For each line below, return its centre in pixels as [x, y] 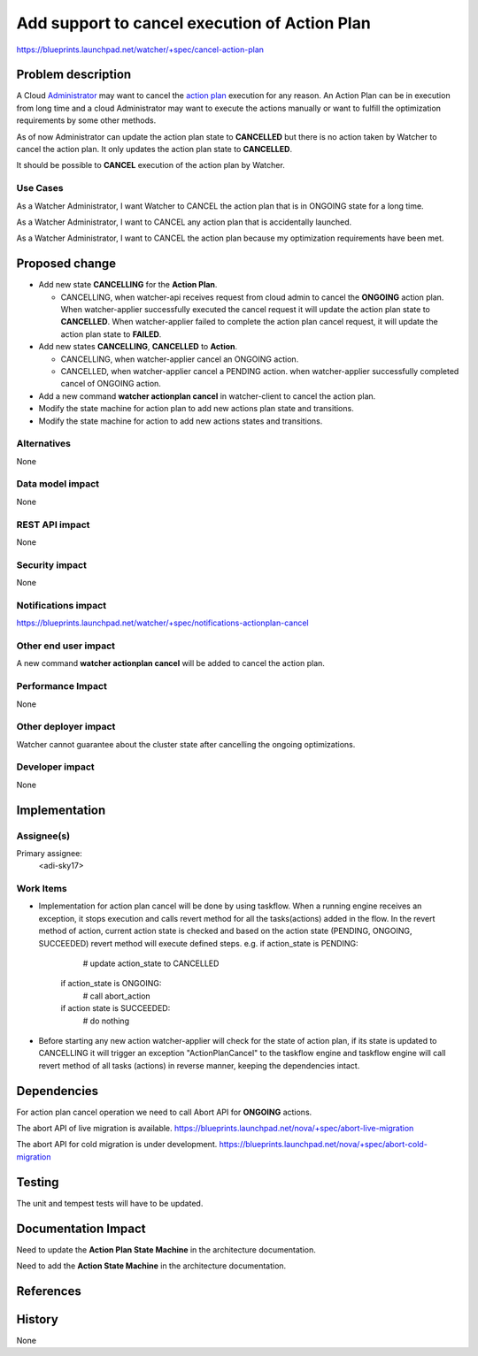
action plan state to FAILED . [111, 334]
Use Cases [40, 188]
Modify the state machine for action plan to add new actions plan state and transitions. [196, 409]
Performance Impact [62, 686]
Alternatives [43, 444]
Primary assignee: [50, 853]
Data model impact [58, 484]
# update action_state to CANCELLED [151, 963]
